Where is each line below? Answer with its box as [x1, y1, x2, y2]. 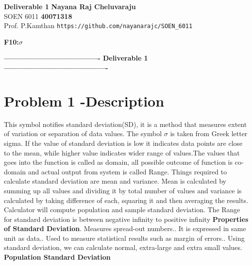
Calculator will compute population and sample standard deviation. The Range [4, 204, 240, 215]
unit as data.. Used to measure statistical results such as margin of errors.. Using [4, 233, 245, 243]
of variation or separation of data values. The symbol [4, 128, 162, 139]
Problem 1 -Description [4, 91, 165, 110]
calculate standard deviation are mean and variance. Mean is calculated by [4, 176, 226, 186]
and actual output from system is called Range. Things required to [28, 166, 227, 176]
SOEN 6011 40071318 [4, 11, 72, 21]
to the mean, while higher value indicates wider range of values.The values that [4, 147, 240, 157]
